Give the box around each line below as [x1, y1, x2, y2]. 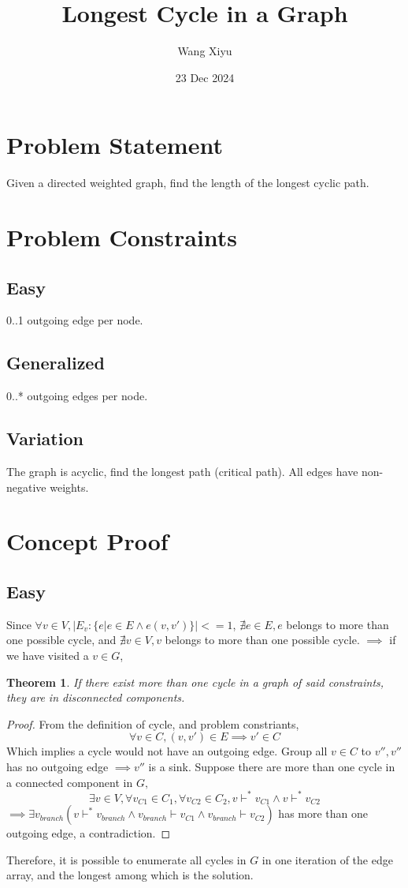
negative [6, 478, 46, 495]
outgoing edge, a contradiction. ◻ [6, 825, 171, 841]
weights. [50, 478, 89, 495]
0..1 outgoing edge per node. [6, 312, 143, 328]
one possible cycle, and [6, 631, 117, 648]
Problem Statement [6, 129, 223, 161]
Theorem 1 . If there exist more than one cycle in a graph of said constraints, [6, 673, 384, 690]
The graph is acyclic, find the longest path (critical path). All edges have [6, 463, 358, 480]
